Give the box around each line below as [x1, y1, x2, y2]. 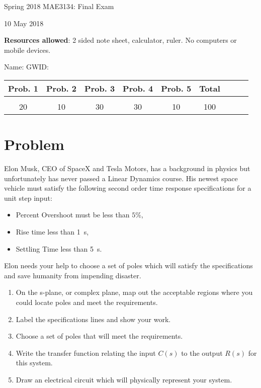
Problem [4, 134, 64, 154]
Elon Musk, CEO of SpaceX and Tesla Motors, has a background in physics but [4, 163, 250, 174]
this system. [16, 357, 53, 368]
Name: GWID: [4, 61, 49, 72]
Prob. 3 [84, 82, 115, 94]
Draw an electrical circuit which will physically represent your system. [16, 374, 232, 384]
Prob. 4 [123, 82, 153, 94]
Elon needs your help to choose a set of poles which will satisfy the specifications [4, 260, 253, 271]
